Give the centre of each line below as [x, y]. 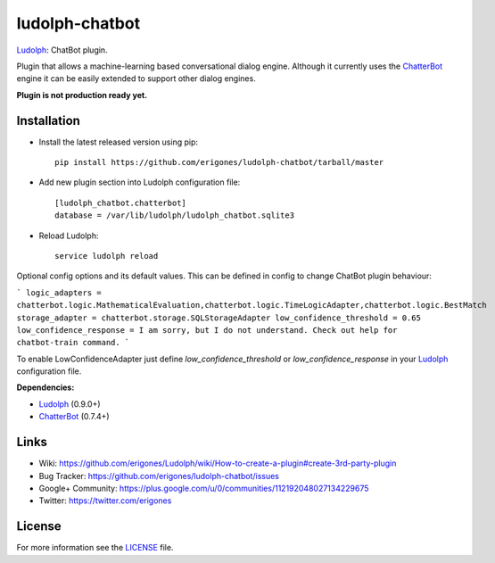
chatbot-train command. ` [73, 343]
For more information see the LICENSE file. [95, 548]
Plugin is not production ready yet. [82, 95]
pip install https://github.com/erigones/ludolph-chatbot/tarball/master [219, 162]
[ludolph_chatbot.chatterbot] [121, 203]
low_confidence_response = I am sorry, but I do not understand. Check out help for [207, 330]
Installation [48, 120]
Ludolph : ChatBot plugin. [62, 50]
